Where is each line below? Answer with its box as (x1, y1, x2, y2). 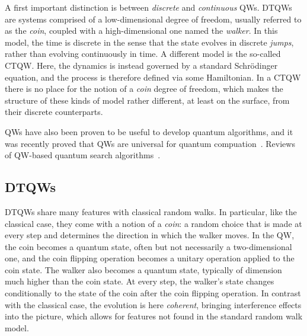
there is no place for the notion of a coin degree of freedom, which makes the (5, 82, 283, 95)
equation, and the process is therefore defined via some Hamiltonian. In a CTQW (5, 71, 301, 83)
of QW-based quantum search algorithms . (5, 149, 161, 161)
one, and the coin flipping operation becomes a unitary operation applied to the (5, 252, 295, 264)
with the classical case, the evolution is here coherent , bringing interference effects (5, 298, 302, 311)
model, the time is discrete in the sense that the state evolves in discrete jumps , (5, 36, 294, 48)
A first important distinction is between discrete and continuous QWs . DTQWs (5, 1, 292, 13)
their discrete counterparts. (5, 105, 103, 118)
